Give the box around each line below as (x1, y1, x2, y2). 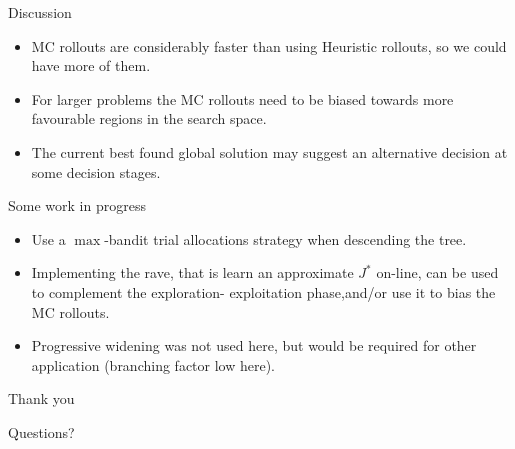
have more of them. (31, 55, 151, 76)
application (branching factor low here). (31, 354, 276, 375)
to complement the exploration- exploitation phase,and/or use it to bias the (31, 281, 496, 302)
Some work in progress (8, 195, 146, 216)
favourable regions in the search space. (31, 108, 267, 129)
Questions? (8, 421, 75, 442)
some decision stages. (31, 161, 161, 182)
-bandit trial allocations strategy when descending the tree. (104, 228, 467, 249)
